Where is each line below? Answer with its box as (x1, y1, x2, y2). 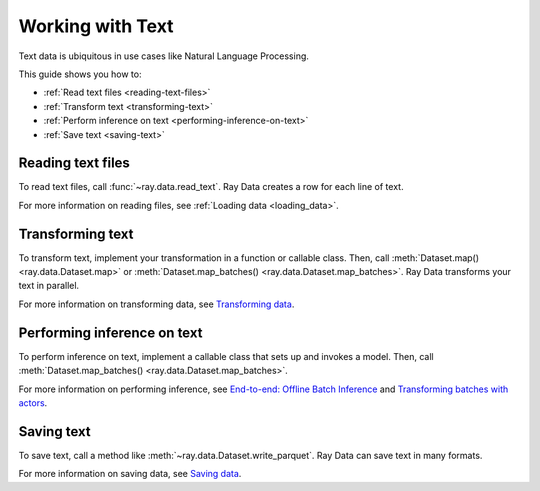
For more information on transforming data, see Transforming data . (18, 298, 295, 310)
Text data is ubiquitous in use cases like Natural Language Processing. (18, 50, 310, 62)
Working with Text (18, 15, 174, 37)
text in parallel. (18, 280, 80, 292)
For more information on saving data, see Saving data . (18, 468, 242, 480)
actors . (18, 396, 48, 409)
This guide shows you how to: (18, 68, 142, 80)
